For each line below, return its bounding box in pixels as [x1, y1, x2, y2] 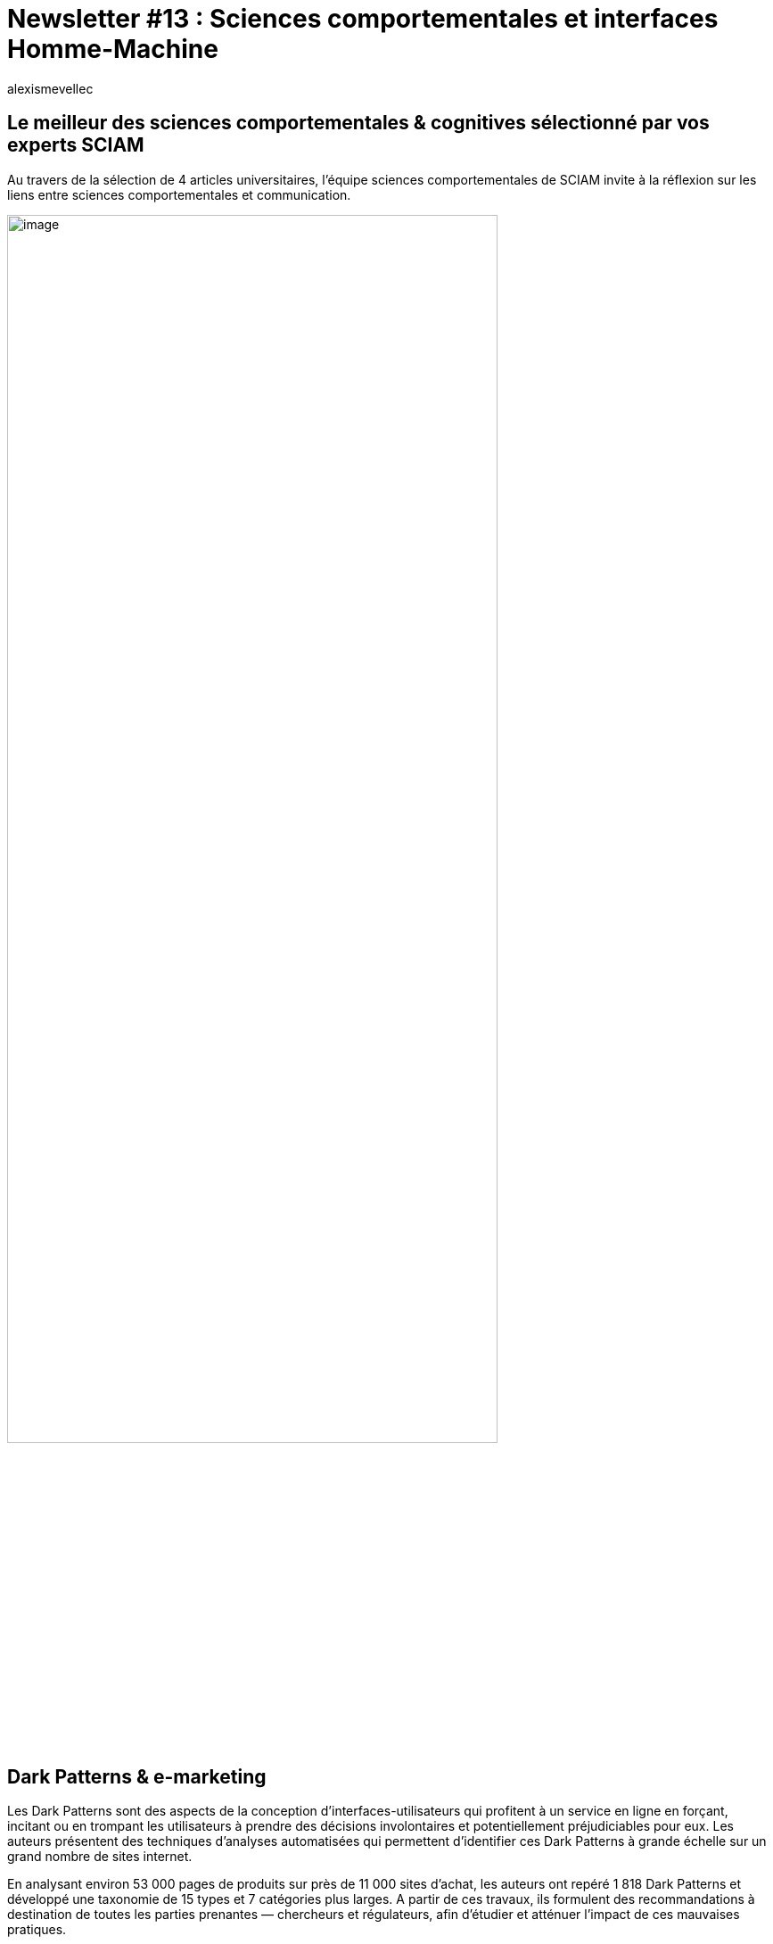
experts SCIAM [7, 134, 144, 157]
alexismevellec [7, 80, 94, 96]
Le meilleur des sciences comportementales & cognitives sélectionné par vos [7, 111, 710, 135]
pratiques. [7, 1922, 67, 1938]
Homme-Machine [7, 34, 218, 64]
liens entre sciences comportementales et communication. [7, 186, 351, 202]
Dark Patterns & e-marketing [7, 1765, 267, 1788]
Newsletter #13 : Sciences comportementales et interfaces [7, 4, 719, 34]
